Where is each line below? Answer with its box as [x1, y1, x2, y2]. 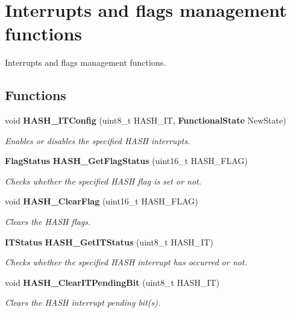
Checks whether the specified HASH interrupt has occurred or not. [5, 256, 247, 268]
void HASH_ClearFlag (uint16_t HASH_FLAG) [5, 195, 198, 207]
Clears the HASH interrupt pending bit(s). [5, 296, 161, 309]
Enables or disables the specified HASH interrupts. [5, 134, 190, 147]
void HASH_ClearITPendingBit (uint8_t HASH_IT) [5, 276, 220, 288]
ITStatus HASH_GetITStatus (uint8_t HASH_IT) [5, 235, 213, 248]
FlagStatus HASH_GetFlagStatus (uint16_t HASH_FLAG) [5, 154, 248, 167]
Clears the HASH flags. [5, 215, 91, 228]
